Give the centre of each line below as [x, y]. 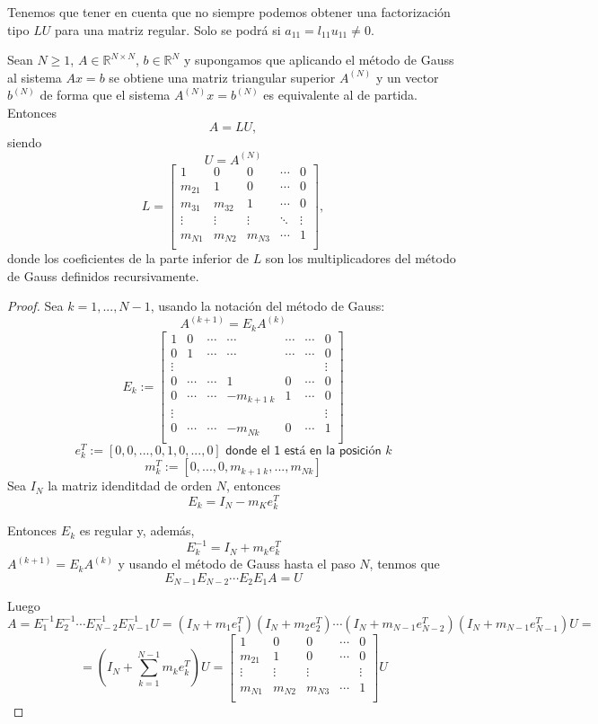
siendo [25, 141]
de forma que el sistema [105, 95]
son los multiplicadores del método [361, 258]
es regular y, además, [137, 530]
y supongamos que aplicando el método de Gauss [319, 60]
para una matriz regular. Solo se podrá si [167, 29]
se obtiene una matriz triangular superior [222, 77]
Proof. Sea [35, 306]
